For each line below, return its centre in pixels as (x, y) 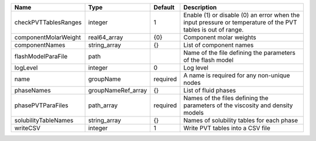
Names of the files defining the (226, 98)
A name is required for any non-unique (237, 75)
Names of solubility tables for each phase (241, 120)
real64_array (106, 37)
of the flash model (209, 60)
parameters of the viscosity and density (238, 105)
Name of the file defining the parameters (239, 53)
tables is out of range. (214, 30)
